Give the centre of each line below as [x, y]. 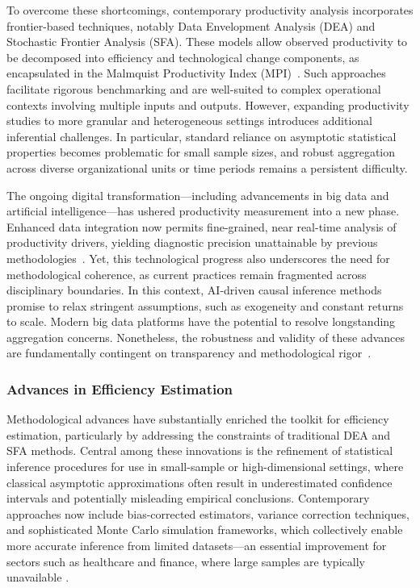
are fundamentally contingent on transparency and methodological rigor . [189, 353]
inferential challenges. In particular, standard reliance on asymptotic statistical [202, 136]
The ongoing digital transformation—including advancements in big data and [198, 195]
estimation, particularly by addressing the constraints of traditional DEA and [199, 434]
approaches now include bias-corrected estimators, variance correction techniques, [208, 513]
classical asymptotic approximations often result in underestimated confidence [199, 482]
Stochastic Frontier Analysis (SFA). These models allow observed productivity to [207, 42]
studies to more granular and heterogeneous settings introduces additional [189, 121]
